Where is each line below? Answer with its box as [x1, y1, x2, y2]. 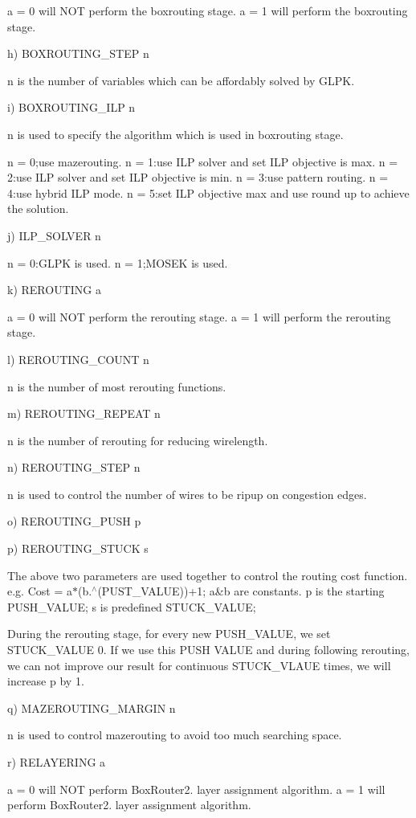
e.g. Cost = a [7, 583, 72, 599]
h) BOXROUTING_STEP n [7, 45, 149, 62]
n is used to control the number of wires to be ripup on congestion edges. [7, 485, 367, 502]
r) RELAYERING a [7, 754, 106, 770]
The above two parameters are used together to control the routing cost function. [7, 566, 408, 583]
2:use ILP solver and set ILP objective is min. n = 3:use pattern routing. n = [7, 169, 389, 186]
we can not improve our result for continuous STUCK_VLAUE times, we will [7, 656, 391, 673]
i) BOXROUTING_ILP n [7, 99, 136, 116]
